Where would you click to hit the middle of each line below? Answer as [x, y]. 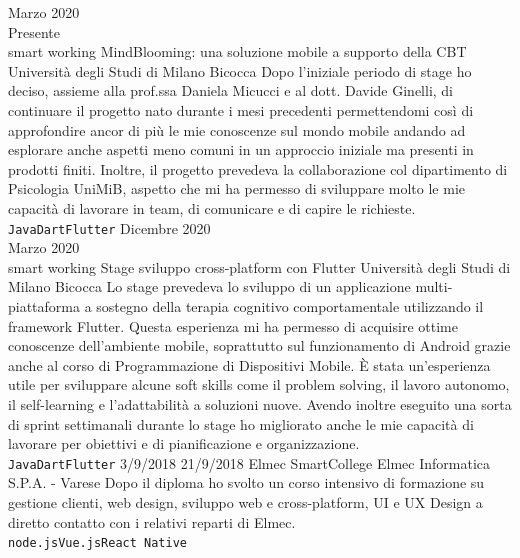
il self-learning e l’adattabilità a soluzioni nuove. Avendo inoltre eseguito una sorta [260, 403]
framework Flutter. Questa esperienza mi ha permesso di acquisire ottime [233, 325]
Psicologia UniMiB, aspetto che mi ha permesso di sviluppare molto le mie [236, 188]
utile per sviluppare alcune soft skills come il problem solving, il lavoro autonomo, [259, 384]
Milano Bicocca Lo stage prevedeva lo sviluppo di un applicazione [209, 286]
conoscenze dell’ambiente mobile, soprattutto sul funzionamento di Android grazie [259, 345]
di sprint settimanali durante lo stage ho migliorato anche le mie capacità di [241, 423]
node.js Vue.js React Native [97, 543]
